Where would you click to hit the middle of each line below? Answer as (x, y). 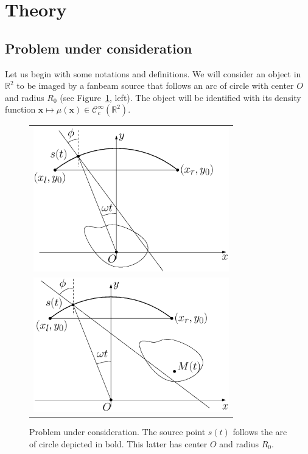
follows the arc (260, 432)
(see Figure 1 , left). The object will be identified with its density (180, 97)
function (20, 109)
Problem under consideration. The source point (117, 432)
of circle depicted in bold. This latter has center (118, 443)
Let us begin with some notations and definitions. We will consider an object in (153, 73)
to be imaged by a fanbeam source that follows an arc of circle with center (155, 86)
